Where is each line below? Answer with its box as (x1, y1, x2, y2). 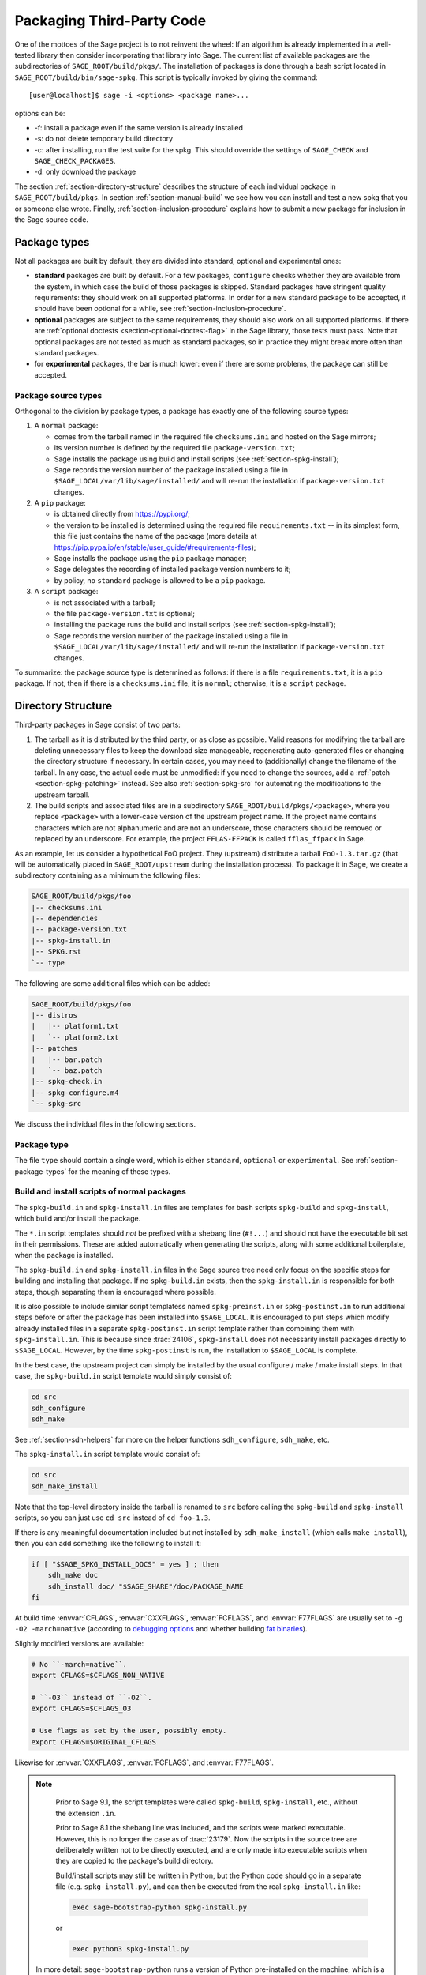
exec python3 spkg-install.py (72, 1944, 189, 1954)
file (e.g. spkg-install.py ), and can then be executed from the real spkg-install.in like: (55, 1882, 361, 1891)
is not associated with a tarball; (54, 597, 155, 608)
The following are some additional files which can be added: (14, 978, 211, 987)
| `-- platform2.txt (31, 1033, 119, 1042)
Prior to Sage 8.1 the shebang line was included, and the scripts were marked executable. (55, 1823, 346, 1833)
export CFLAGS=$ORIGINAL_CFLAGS (31, 1737, 157, 1746)
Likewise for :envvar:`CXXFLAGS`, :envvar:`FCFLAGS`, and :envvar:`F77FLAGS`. (14, 1758, 274, 1767)
